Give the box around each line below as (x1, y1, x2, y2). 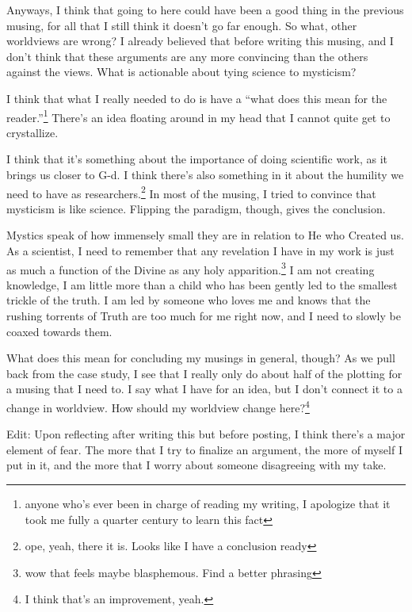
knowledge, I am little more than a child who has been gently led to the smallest (6, 276, 398, 293)
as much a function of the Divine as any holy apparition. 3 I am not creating (6, 258, 375, 277)
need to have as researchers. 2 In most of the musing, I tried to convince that (6, 182, 376, 201)
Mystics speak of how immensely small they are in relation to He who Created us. (6, 227, 404, 243)
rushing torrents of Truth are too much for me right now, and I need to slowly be (6, 308, 401, 324)
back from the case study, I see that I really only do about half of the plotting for (6, 365, 402, 381)
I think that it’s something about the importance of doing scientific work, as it (6, 151, 388, 167)
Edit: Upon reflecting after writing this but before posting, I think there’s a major (6, 426, 406, 442)
